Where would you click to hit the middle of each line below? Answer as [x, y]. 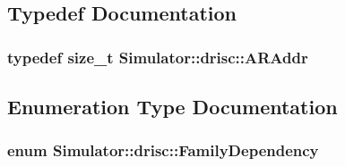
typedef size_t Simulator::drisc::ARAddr [158, 57]
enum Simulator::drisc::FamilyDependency [163, 150]
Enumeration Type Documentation [172, 107]
